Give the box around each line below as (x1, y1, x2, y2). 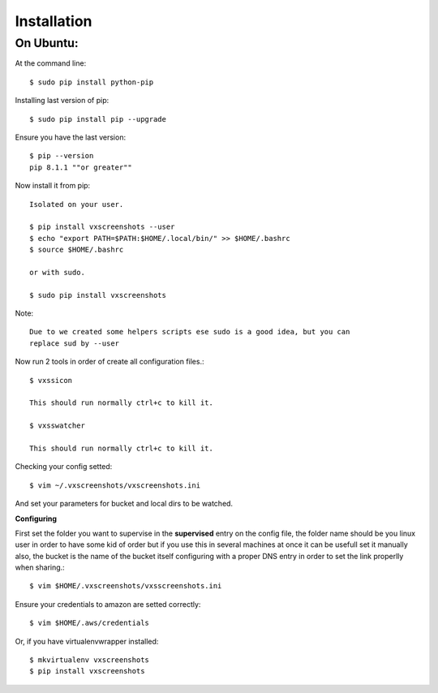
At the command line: (15, 58, 87, 68)
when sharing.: (15, 562, 65, 572)
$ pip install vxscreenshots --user (29, 222, 175, 231)
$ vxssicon (29, 376, 73, 385)
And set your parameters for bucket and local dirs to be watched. (15, 499, 234, 509)
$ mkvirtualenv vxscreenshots (29, 656, 150, 665)
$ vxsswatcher (29, 421, 85, 430)
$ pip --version (29, 151, 94, 161)
